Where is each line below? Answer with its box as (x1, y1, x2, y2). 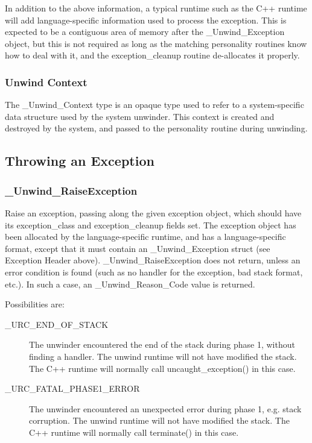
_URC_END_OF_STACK (5, 318, 109, 330)
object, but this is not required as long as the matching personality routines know (5, 37, 307, 49)
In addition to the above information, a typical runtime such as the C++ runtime (5, 2, 307, 14)
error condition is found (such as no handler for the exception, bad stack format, (5, 265, 303, 278)
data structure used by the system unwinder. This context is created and (5, 110, 275, 122)
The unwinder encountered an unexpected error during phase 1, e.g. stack (29, 402, 302, 415)
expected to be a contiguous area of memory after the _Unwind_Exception (5, 25, 285, 38)
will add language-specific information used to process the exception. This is (5, 13, 287, 26)
